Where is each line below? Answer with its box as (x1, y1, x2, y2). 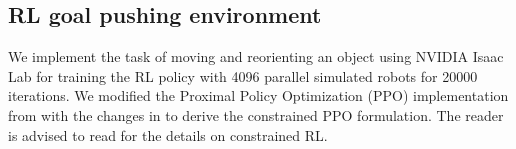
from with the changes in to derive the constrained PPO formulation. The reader (8, 104, 504, 125)
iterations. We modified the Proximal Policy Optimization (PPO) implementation (8, 85, 509, 106)
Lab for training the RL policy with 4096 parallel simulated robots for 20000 (8, 65, 478, 86)
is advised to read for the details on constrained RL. (8, 124, 328, 145)
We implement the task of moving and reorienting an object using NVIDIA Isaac (8, 46, 504, 67)
